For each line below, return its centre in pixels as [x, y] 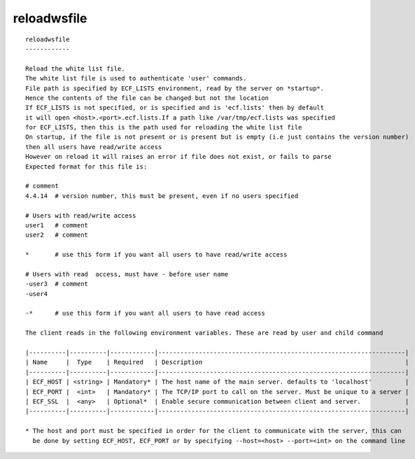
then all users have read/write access [94, 147]
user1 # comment [57, 225]
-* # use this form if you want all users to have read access [145, 313]
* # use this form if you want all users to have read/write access [156, 255]
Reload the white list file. [75, 69]
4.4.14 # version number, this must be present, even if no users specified [162, 196]
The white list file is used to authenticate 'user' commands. [136, 78]
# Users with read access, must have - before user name [127, 274]
